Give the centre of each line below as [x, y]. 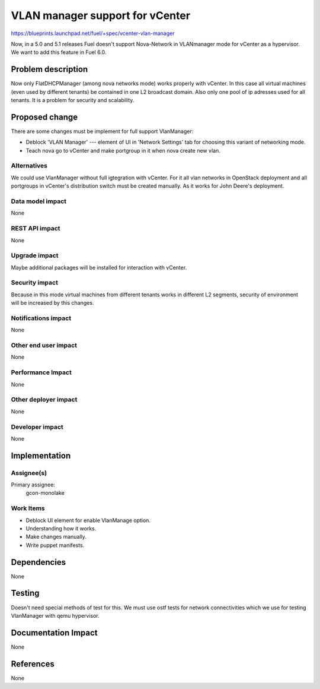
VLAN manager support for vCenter [101, 15]
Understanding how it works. [61, 528]
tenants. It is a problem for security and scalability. [73, 100]
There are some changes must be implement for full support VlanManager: [102, 131]
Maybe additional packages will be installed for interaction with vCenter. [99, 267]
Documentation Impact [54, 633]
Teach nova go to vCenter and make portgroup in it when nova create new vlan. [123, 150]
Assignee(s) [29, 473]
